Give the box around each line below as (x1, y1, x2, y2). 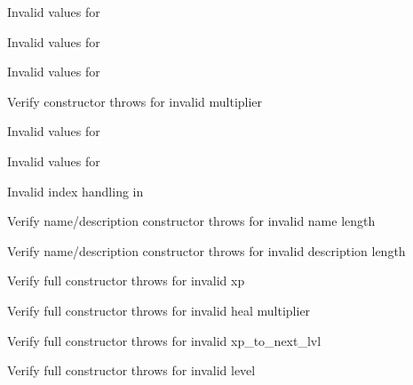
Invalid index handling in (7, 181, 144, 200)
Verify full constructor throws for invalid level (7, 361, 256, 380)
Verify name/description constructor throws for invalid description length (7, 241, 406, 260)
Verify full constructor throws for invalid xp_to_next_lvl (7, 331, 322, 349)
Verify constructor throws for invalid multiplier (7, 92, 263, 110)
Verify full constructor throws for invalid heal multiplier (7, 301, 311, 319)
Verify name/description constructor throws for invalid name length (7, 212, 376, 230)
